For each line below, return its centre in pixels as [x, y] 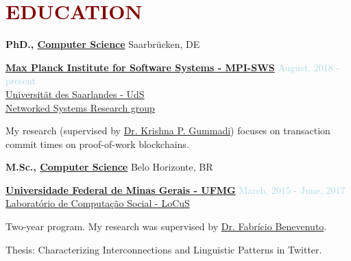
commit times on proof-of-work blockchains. [97, 144]
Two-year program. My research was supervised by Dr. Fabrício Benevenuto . [166, 226]
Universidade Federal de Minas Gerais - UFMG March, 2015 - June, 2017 [175, 189]
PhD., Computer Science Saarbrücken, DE [103, 44]
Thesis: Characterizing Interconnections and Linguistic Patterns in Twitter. [164, 249]
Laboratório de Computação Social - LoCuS [98, 203]
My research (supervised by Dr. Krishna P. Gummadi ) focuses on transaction [168, 130]
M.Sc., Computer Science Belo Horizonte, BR [109, 167]
